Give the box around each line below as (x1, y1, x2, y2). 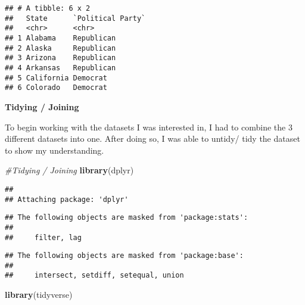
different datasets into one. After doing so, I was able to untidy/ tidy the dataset (5, 132, 300, 145)
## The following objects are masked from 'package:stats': (5, 213, 248, 222)
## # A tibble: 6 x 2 (5, 4, 91, 13)
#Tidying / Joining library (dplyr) (5, 164, 134, 176)
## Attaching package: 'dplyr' (5, 195, 129, 204)
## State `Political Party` (5, 14, 146, 23)
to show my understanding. (5, 144, 104, 156)
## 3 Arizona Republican (5, 54, 116, 63)
